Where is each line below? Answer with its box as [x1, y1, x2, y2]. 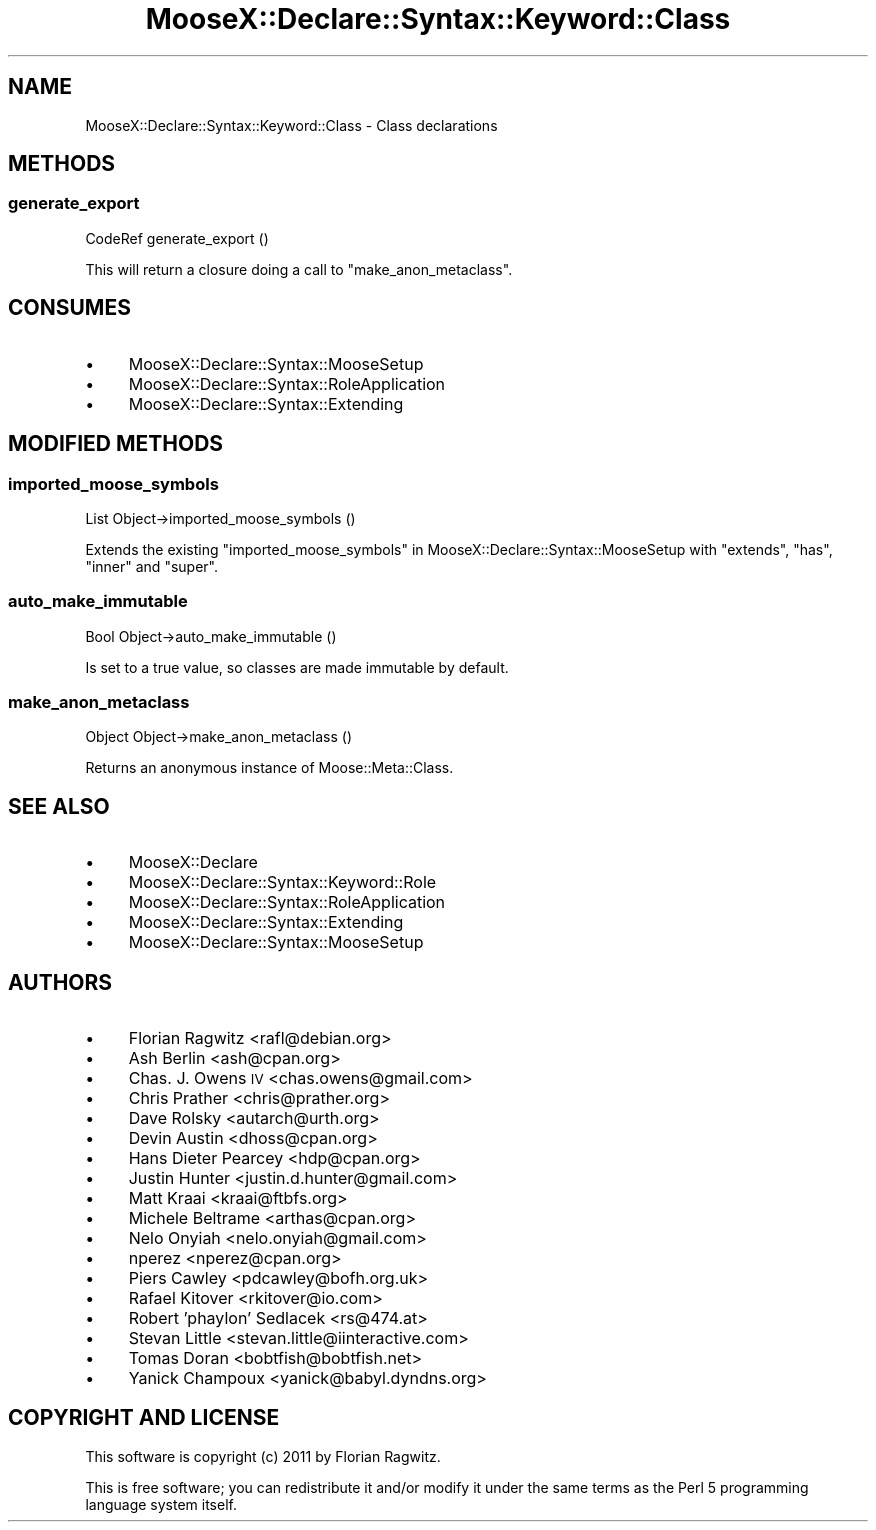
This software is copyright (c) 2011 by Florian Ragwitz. [85, 1447, 441, 1465]
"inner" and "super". [85, 557, 218, 575]
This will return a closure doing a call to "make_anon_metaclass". [85, 260, 513, 278]
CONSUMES [8, 295, 131, 321]
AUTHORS [8, 969, 113, 995]
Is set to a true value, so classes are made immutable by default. [85, 658, 509, 676]
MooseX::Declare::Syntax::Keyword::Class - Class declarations [85, 116, 498, 134]
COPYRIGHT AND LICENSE [8, 1405, 280, 1431]
